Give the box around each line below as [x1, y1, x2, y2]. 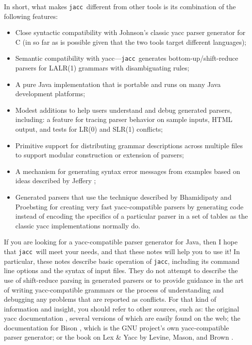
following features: [4, 11, 58, 21]
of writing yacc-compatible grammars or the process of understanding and [4, 284, 224, 294]
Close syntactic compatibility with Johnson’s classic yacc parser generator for [15, 27, 246, 37]
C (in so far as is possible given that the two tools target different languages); [15, 36, 247, 47]
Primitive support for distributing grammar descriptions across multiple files [15, 140, 243, 150]
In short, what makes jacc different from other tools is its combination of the [4, 1, 236, 11]
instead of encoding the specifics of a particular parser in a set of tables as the [15, 211, 248, 221]
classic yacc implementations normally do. [15, 220, 140, 230]
